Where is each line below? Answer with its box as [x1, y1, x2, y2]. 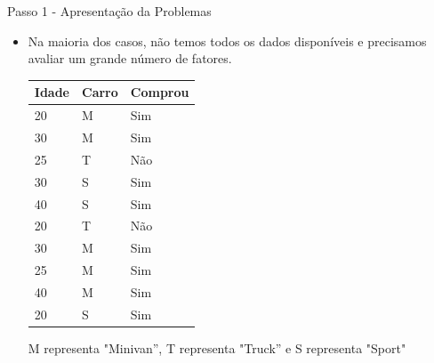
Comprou [130, 83, 189, 101]
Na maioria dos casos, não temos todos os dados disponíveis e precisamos [28, 31, 427, 50]
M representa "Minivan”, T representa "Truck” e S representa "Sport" [28, 338, 406, 357]
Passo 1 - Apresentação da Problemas [7, 2, 212, 20]
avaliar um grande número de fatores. [28, 49, 232, 68]
